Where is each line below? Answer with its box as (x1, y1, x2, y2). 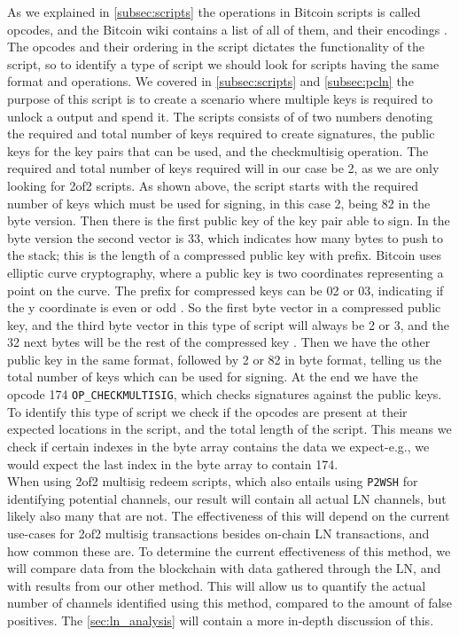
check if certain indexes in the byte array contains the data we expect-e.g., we (7, 436, 430, 455)
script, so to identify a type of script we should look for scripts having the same (7, 54, 440, 73)
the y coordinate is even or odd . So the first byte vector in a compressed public (7, 298, 441, 317)
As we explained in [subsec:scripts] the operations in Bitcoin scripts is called (7, 3, 421, 20)
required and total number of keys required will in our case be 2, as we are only (7, 159, 440, 177)
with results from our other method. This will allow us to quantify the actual (7, 576, 426, 594)
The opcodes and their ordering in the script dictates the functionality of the (7, 37, 424, 56)
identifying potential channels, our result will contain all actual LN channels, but (7, 489, 447, 507)
